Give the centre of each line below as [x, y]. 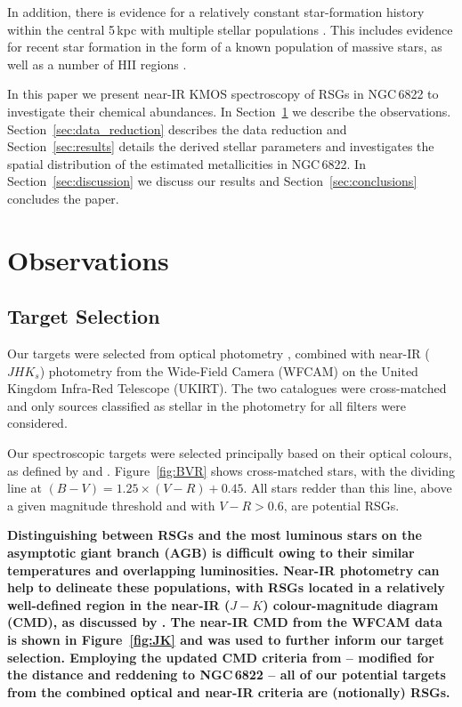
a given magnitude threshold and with [111, 505]
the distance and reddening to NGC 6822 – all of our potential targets [227, 675]
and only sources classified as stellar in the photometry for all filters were [207, 405]
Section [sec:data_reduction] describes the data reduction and [177, 129]
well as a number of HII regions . [97, 64]
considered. [37, 423]
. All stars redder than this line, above [348, 488]
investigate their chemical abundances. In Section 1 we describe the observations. [229, 111]
